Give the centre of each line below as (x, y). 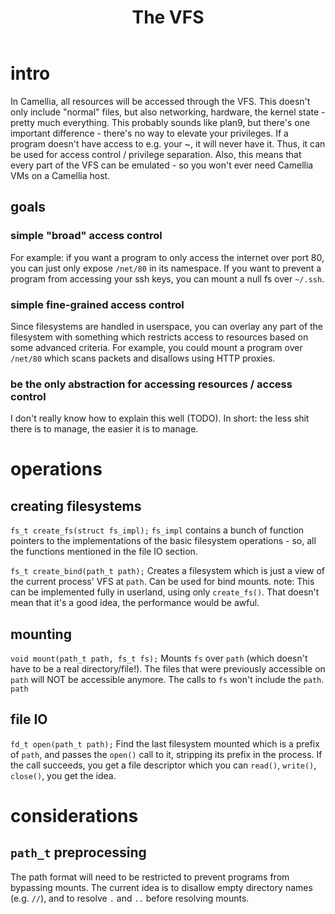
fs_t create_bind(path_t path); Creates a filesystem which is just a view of (168, 571)
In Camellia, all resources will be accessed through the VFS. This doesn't (160, 101)
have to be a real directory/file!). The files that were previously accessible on (168, 669)
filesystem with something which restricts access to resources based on (159, 337)
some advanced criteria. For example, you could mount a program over (156, 347)
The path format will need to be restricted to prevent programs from (150, 877)
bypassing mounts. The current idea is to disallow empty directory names (161, 887)
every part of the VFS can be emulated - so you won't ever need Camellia (162, 165)
